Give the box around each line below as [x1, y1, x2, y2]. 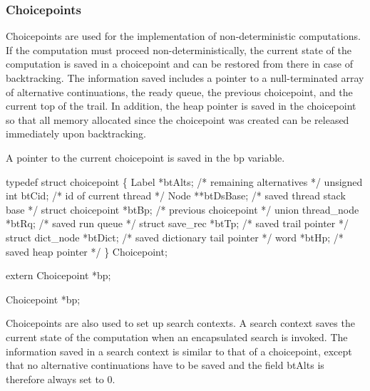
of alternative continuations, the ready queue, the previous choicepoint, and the [6, 84, 353, 99]
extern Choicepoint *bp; [6, 268, 111, 283]
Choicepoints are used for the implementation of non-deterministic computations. [6, 28, 361, 43]
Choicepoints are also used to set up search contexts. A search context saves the [6, 316, 355, 330]
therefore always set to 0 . [6, 371, 115, 386]
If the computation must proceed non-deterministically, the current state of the [6, 42, 351, 57]
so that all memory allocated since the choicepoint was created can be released [6, 112, 349, 127]
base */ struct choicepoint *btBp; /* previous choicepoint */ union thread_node [6, 202, 359, 217]
